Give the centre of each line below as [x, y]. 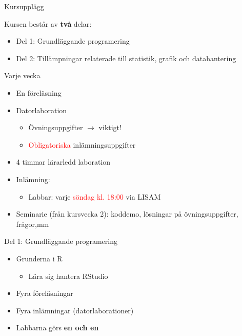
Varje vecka [22, 75]
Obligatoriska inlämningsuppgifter [82, 144]
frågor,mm [33, 224]
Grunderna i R [39, 258]
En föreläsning [39, 92]
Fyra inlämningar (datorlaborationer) [75, 310]
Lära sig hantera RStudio [68, 276]
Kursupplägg [24, 6]
